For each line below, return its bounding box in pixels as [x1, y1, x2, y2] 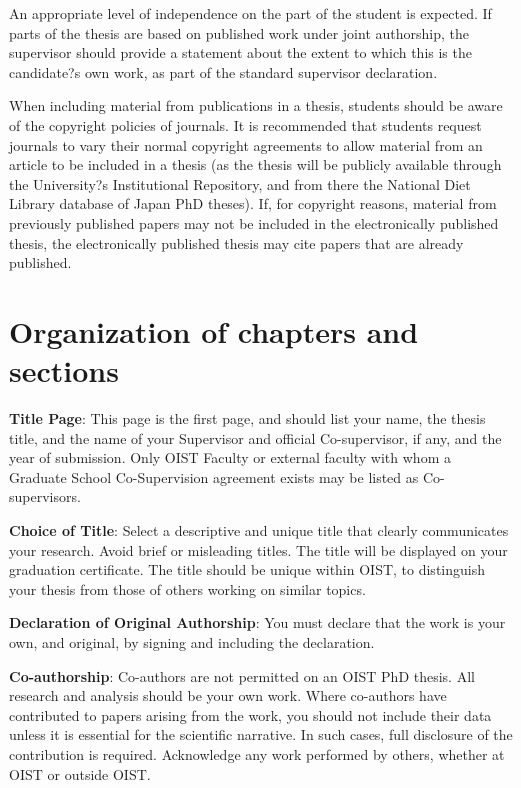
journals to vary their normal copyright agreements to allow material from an [9, 134, 483, 155]
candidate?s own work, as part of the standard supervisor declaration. [9, 61, 438, 82]
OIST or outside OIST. [9, 763, 151, 784]
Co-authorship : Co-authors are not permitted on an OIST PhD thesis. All [9, 665, 475, 686]
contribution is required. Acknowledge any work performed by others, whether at [9, 743, 505, 764]
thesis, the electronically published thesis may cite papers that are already [9, 232, 464, 253]
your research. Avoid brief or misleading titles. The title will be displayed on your [9, 539, 508, 560]
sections [9, 350, 119, 391]
